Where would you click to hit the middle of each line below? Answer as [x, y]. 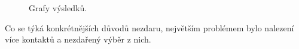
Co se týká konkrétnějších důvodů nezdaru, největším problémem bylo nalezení [149, 27]
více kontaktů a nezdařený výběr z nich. [78, 39]
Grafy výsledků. [58, 8]
